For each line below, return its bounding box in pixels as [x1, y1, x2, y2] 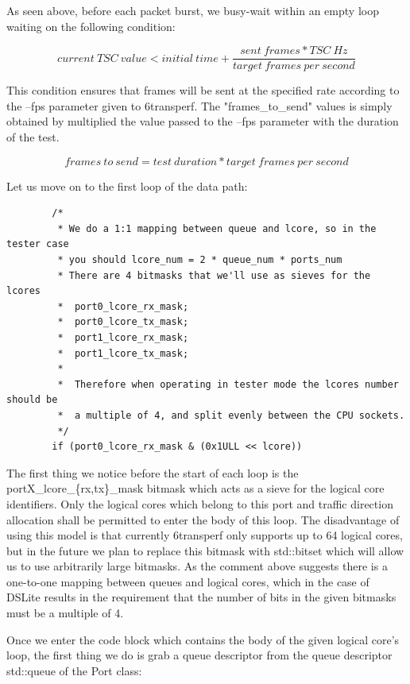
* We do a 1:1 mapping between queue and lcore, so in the [57, 222, 377, 234]
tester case [6, 238, 69, 250]
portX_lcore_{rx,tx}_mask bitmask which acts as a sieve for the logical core [6, 480, 385, 497]
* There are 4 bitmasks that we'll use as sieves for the [57, 269, 371, 281]
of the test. [6, 129, 60, 145]
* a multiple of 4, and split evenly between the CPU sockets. [57, 409, 405, 421]
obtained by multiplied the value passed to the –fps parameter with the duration [6, 113, 399, 129]
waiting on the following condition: [6, 17, 176, 34]
